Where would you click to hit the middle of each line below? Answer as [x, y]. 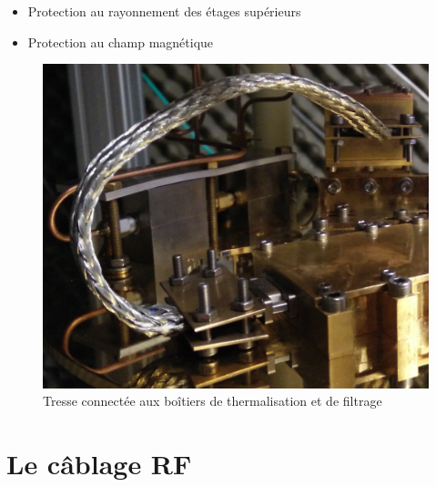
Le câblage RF [99, 464]
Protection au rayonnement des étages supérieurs [164, 11]
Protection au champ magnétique [121, 41]
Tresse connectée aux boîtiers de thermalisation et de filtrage [213, 401]
